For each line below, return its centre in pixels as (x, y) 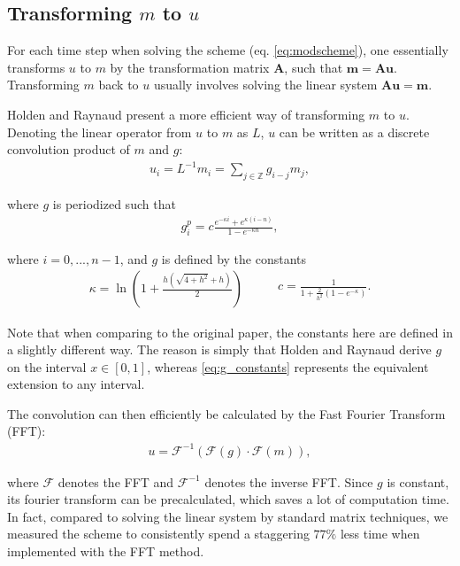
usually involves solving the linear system (265, 85)
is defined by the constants (234, 258)
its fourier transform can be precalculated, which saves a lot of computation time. (228, 499)
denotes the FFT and (116, 481)
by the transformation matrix (190, 67)
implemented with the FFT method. (106, 550)
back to (119, 85)
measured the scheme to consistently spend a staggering (158, 534)
